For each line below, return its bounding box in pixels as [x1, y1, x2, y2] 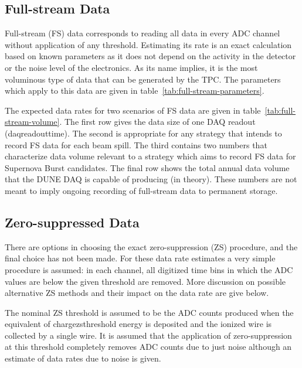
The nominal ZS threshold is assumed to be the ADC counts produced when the [5, 306, 294, 318]
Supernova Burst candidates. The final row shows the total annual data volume [5, 161, 290, 173]
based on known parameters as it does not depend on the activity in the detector [5, 50, 296, 62]
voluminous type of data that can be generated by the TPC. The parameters [5, 73, 281, 85]
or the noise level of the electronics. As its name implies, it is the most [5, 61, 258, 73]
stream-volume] [5, 115, 60, 128]
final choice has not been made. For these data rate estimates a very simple [5, 252, 276, 264]
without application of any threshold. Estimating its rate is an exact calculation [5, 38, 292, 50]
